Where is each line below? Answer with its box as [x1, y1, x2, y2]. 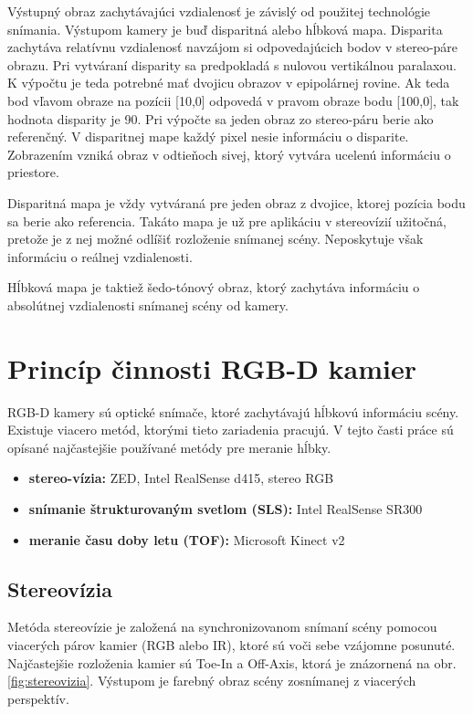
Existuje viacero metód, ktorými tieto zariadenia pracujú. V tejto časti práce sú [7, 420, 454, 439]
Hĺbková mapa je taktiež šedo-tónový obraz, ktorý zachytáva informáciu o [7, 278, 420, 297]
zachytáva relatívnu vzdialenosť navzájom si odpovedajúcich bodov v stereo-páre [7, 37, 458, 57]
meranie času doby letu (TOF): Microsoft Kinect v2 [28, 530, 345, 549]
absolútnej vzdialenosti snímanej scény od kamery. [7, 295, 289, 314]
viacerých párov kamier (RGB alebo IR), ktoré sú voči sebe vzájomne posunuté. [7, 635, 456, 654]
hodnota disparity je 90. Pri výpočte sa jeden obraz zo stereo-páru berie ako [7, 109, 434, 128]
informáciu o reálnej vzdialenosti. [7, 247, 193, 266]
